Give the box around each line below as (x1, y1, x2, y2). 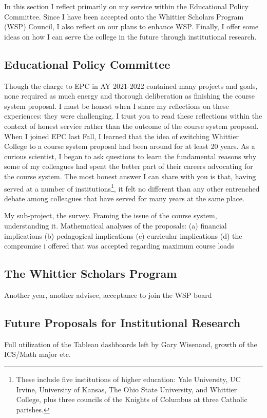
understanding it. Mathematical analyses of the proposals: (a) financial (4, 220, 227, 231)
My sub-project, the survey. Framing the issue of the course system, (4, 210, 217, 221)
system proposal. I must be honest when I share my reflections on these (4, 100, 229, 111)
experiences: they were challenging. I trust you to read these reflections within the (4, 110, 262, 121)
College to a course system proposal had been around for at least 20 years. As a (4, 141, 255, 151)
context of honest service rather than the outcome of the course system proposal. (4, 120, 259, 131)
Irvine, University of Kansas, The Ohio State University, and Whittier (16, 384, 237, 394)
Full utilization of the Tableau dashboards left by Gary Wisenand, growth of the (4, 338, 257, 349)
